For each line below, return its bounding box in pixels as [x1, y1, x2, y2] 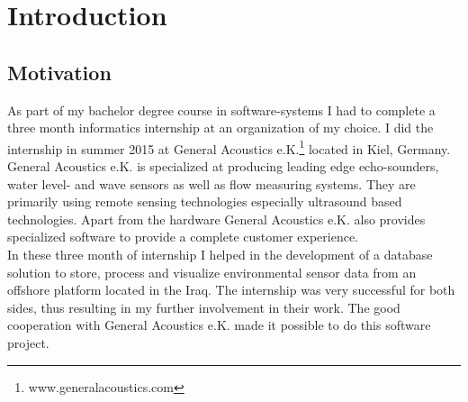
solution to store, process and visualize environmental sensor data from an [7, 262, 417, 281]
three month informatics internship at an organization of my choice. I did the [7, 118, 434, 137]
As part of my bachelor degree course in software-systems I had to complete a [7, 100, 436, 119]
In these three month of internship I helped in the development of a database [7, 244, 433, 263]
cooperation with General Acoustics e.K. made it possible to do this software [7, 315, 431, 334]
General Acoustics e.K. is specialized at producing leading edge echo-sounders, [7, 157, 439, 176]
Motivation [7, 58, 112, 86]
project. [7, 333, 49, 352]
